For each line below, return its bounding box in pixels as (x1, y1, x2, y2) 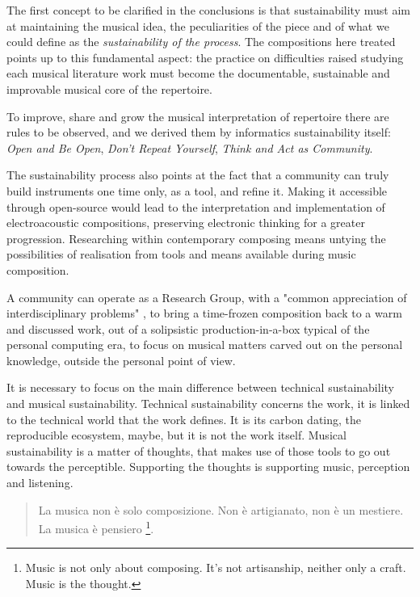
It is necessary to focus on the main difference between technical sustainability (6, 379, 394, 396)
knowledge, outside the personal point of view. (6, 351, 236, 368)
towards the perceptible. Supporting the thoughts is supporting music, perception (6, 458, 410, 475)
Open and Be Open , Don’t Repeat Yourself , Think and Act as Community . (6, 139, 373, 156)
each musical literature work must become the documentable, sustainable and (6, 65, 390, 82)
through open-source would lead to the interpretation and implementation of (6, 198, 385, 215)
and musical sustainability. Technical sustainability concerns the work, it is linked (6, 395, 410, 412)
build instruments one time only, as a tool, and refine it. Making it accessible (6, 182, 388, 199)
